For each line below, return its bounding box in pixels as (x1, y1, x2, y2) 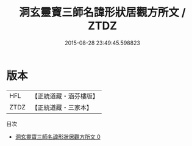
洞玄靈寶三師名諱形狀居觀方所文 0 (15, 133, 101, 141)
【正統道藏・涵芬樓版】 (31, 92, 99, 100)
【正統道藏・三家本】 (31, 103, 93, 112)
